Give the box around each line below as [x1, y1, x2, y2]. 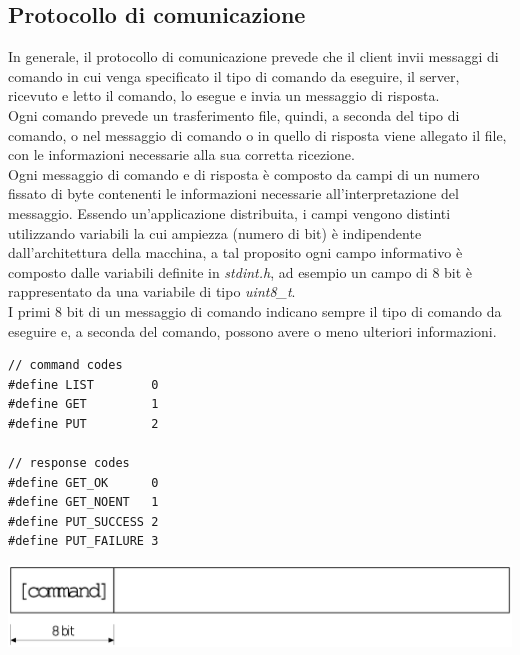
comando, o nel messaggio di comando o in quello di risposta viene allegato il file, [8, 124, 507, 145]
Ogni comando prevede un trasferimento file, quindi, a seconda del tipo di [8, 104, 460, 125]
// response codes [8, 456, 130, 471]
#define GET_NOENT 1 [8, 495, 159, 510]
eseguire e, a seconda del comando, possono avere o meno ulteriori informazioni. [8, 320, 497, 341]
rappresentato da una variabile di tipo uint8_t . [8, 281, 296, 302]
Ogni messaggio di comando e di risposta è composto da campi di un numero [8, 163, 480, 184]
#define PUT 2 [8, 416, 159, 431]
